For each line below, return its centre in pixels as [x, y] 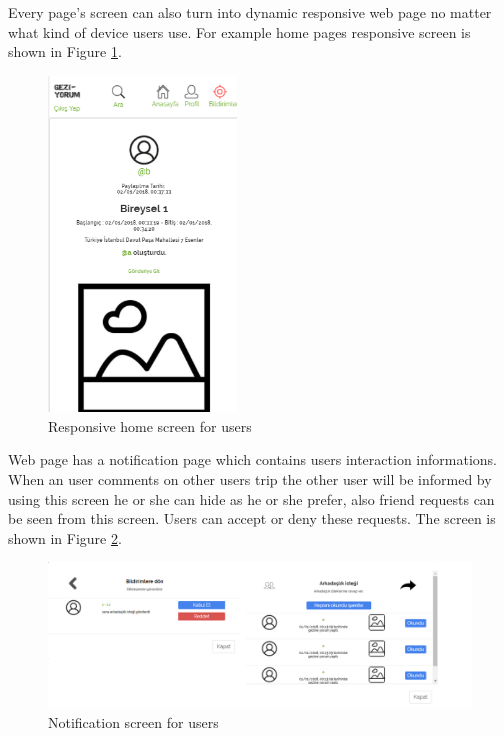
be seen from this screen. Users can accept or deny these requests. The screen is [252, 518]
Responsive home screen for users [150, 425]
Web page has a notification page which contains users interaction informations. [252, 459]
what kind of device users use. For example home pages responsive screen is [239, 31]
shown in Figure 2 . [65, 537]
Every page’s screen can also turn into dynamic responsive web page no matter [250, 12]
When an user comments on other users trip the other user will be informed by [250, 478]
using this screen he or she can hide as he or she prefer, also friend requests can [251, 498]
